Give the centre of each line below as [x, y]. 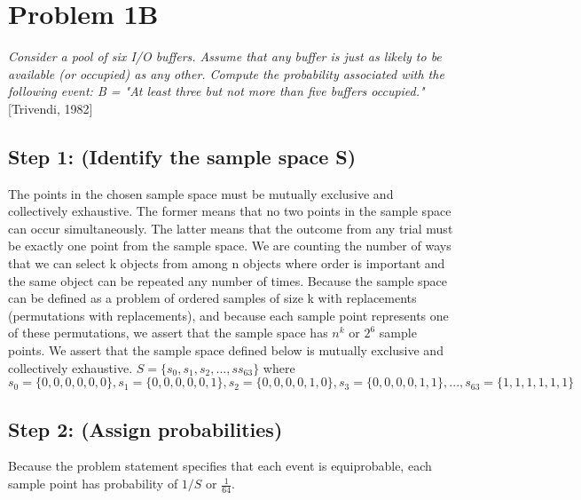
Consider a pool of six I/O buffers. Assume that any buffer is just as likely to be [225, 56]
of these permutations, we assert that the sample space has [168, 333]
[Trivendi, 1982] [51, 108]
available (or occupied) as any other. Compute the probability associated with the [226, 73]
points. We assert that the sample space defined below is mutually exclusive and [226, 350]
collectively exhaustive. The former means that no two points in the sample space [230, 211]
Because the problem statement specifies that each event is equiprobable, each [220, 466]
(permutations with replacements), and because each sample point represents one [228, 315]
